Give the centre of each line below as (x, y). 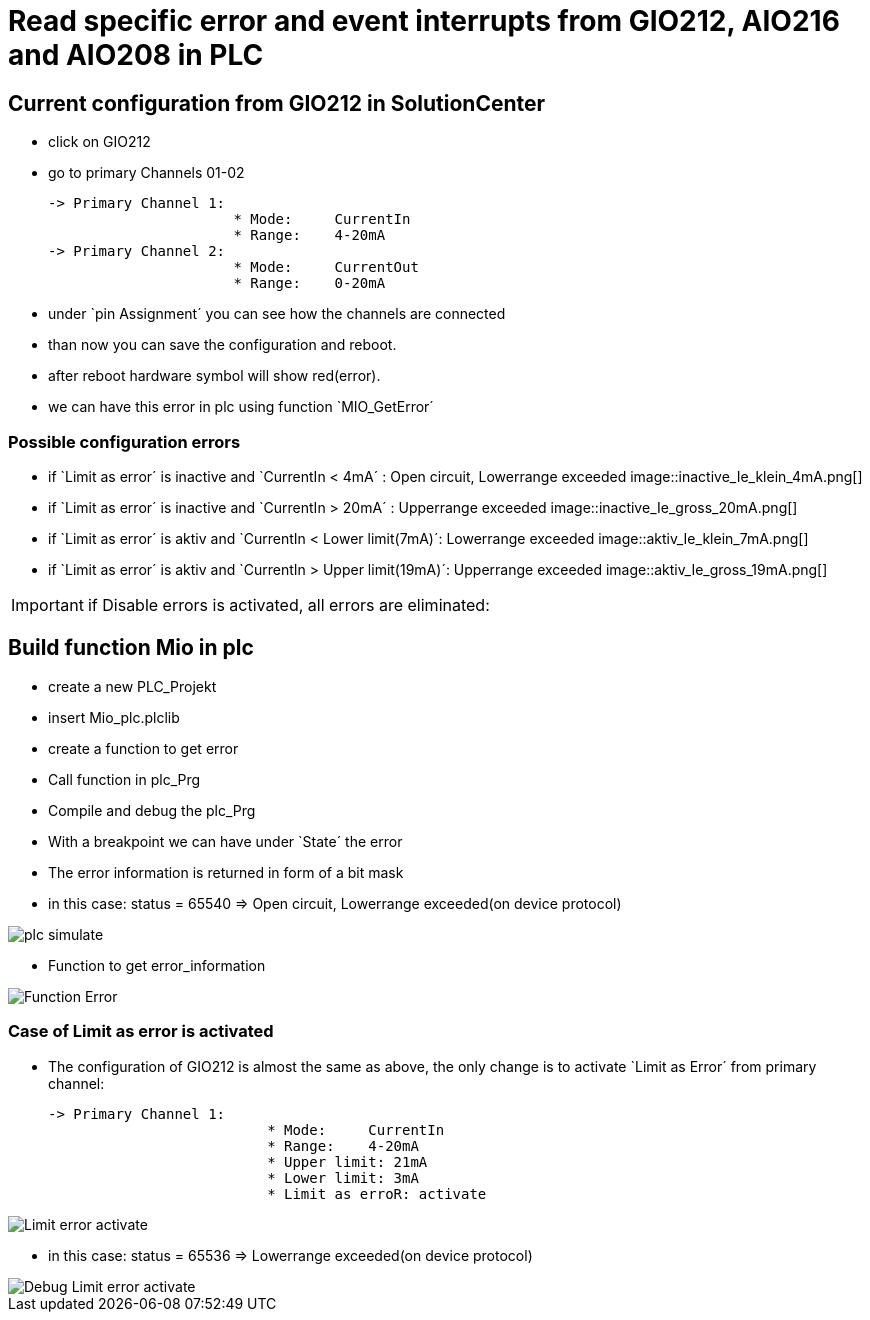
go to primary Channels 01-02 (146, 173)
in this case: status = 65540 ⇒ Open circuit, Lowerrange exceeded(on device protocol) (335, 903)
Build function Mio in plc (131, 648)
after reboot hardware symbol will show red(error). (214, 376)
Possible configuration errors (124, 441)
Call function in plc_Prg (124, 779)
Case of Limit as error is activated (141, 1031)
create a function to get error (143, 748)
